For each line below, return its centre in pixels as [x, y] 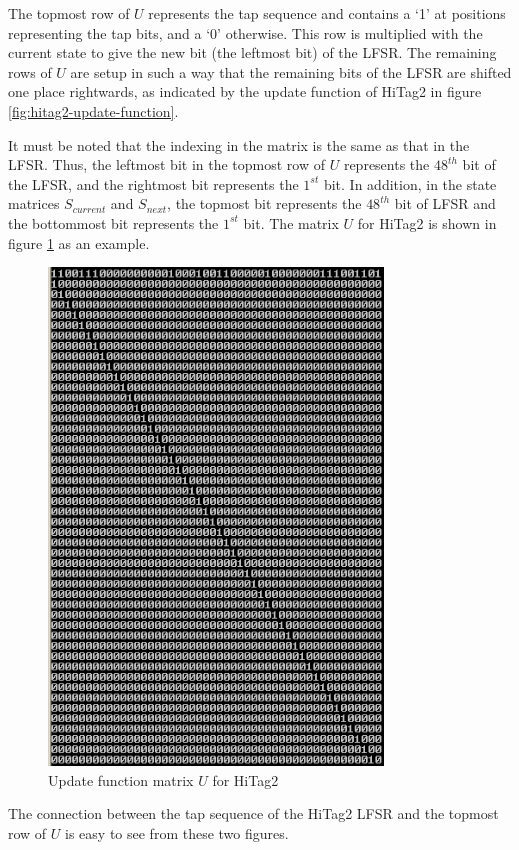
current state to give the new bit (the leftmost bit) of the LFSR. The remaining [252, 52]
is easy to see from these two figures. [177, 832]
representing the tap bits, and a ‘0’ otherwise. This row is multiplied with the [245, 32]
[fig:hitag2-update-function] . [93, 110]
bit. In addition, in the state [410, 183]
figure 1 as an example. [79, 242]
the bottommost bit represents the [113, 222]
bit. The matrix [291, 222]
